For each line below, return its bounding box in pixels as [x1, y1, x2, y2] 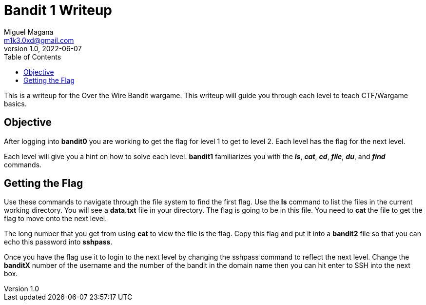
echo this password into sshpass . [4, 238, 113, 246]
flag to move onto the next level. [4, 214, 107, 223]
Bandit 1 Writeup [4, 2, 112, 19]
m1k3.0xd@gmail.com [4, 36, 74, 44]
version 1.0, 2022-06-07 [4, 44, 82, 53]
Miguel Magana [4, 27, 54, 36]
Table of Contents [4, 52, 61, 61]
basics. [4, 99, 27, 108]
